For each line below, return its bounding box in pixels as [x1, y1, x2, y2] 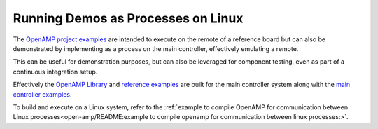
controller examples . [13, 90, 73, 98]
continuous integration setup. [13, 67, 98, 76]
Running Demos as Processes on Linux [13, 11, 244, 26]
